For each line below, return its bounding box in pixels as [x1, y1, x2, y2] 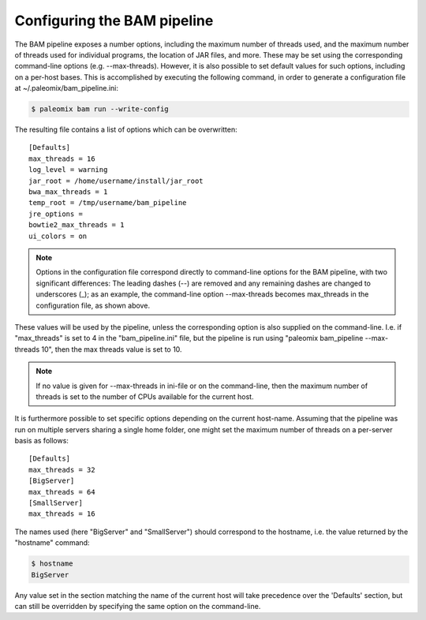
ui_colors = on [28, 231, 88, 241]
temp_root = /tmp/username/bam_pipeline [28, 198, 187, 207]
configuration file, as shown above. [35, 301, 150, 310]
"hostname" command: [14, 538, 90, 547]
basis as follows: [14, 436, 69, 446]
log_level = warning [28, 166, 108, 174]
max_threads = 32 [28, 465, 95, 474]
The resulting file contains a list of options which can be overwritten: [14, 125, 238, 134]
